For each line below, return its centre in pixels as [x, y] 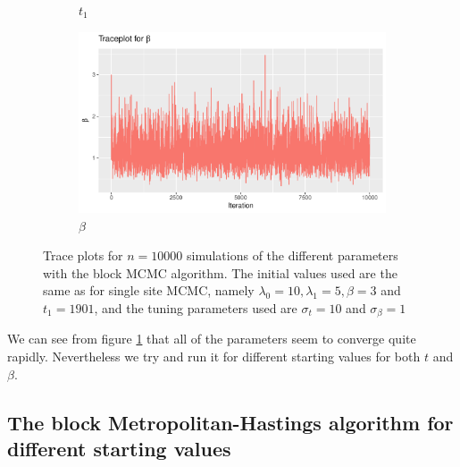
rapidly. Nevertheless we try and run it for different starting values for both [214, 356]
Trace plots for [83, 255]
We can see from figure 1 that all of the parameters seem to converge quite [212, 339]
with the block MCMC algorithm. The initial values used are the [220, 272]
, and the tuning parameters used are [196, 307]
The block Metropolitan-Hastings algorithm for [230, 422]
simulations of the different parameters [292, 255]
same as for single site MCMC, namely [149, 290]
